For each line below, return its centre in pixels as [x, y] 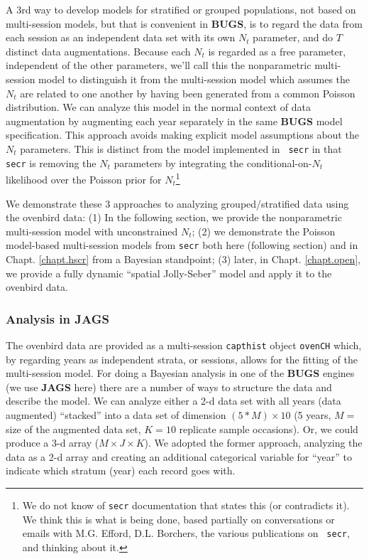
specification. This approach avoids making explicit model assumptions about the [182, 135]
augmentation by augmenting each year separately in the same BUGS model [174, 121]
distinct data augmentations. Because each [98, 51]
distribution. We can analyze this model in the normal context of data [158, 107]
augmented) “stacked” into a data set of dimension [116, 414]
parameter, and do [293, 37]
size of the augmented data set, [73, 428]
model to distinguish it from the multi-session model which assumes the [194, 79]
